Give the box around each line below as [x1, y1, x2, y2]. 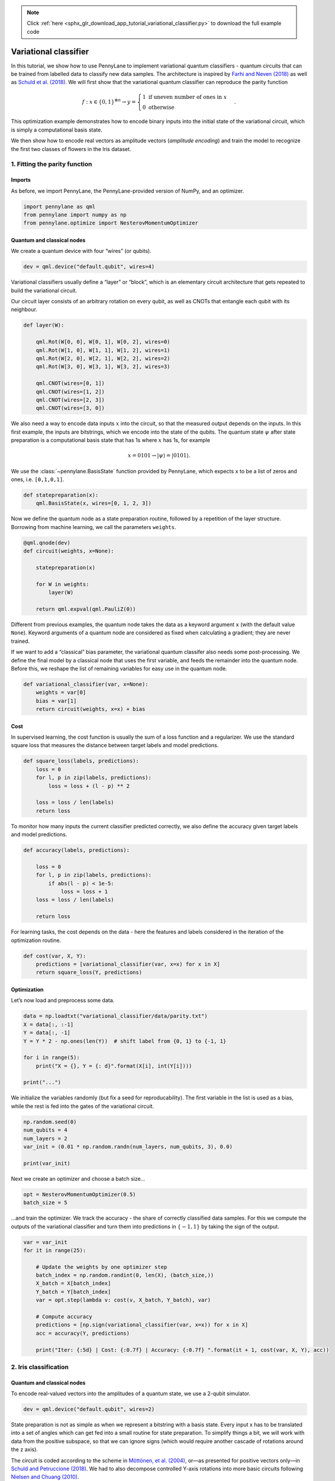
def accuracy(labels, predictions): [23, 847, 130, 854]
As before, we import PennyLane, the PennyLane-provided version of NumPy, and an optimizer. [11, 187, 244, 194]
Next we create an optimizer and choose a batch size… [11, 1175, 146, 1182]
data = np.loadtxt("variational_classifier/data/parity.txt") [23, 1013, 208, 1020]
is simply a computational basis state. [11, 126, 103, 133]
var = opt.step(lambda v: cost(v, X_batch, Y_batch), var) [36, 1297, 211, 1303]
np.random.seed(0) [23, 1118, 77, 1125]
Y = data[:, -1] [23, 1030, 71, 1036]
